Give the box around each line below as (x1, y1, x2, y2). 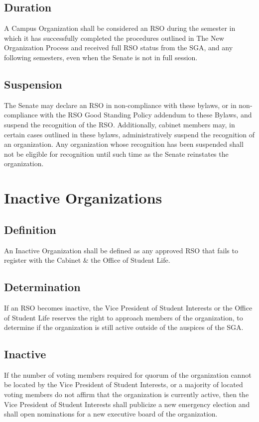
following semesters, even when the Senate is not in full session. (4, 52, 198, 62)
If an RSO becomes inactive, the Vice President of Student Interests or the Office (4, 302, 253, 313)
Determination (4, 279, 81, 295)
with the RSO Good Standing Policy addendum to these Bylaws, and (40, 109, 252, 120)
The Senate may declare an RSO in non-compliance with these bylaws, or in (4, 100, 237, 110)
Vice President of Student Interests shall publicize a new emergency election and (4, 399, 250, 409)
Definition (4, 221, 56, 237)
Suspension (4, 76, 62, 92)
